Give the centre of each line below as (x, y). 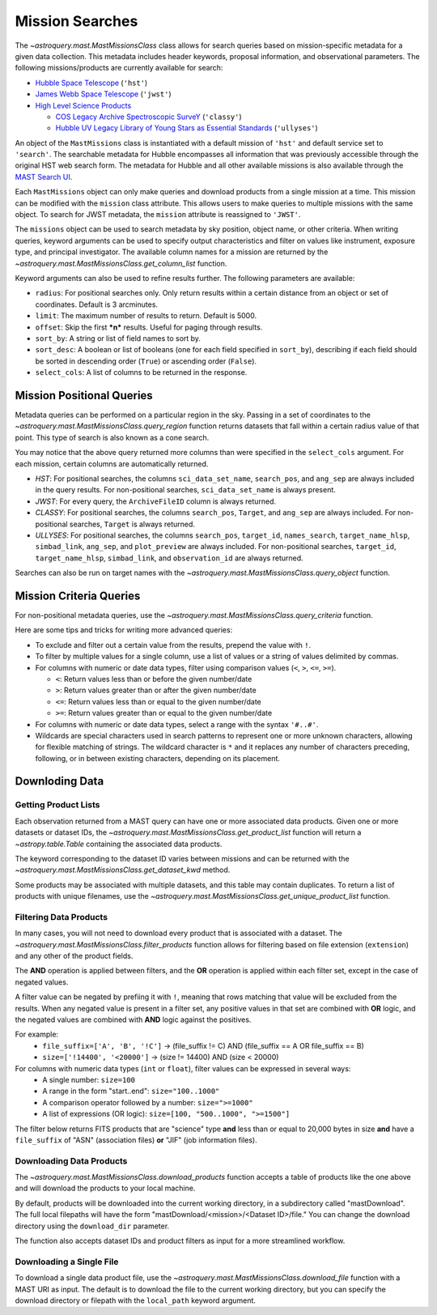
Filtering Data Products (62, 917)
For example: (37, 1034)
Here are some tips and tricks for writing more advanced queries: (124, 630)
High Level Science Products (83, 105)
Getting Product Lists (57, 805)
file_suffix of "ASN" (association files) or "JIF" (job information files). (136, 1140)
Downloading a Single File (67, 1262)
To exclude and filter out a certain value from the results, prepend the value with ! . (173, 645)
